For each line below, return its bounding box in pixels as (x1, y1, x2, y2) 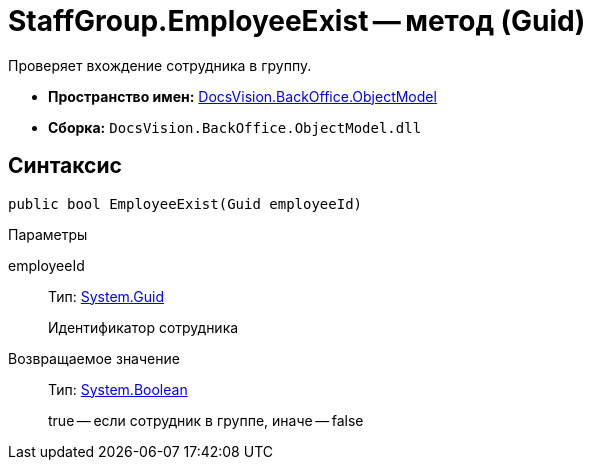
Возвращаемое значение (8, 349, 180, 367)
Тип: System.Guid (48, 287, 164, 305)
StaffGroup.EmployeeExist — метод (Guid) (8, 4, 586, 38)
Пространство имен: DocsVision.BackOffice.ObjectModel (48, 87, 437, 105)
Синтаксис (8, 153, 122, 179)
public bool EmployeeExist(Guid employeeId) (8, 195, 363, 212)
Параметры (8, 225, 88, 243)
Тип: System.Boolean (48, 380, 188, 398)
